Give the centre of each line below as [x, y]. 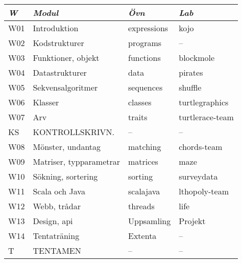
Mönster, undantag [67, 147]
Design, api [53, 221]
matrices [143, 161]
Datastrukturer [60, 72]
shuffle [190, 87]
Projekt [192, 221]
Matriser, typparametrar [77, 161]
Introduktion [56, 28]
